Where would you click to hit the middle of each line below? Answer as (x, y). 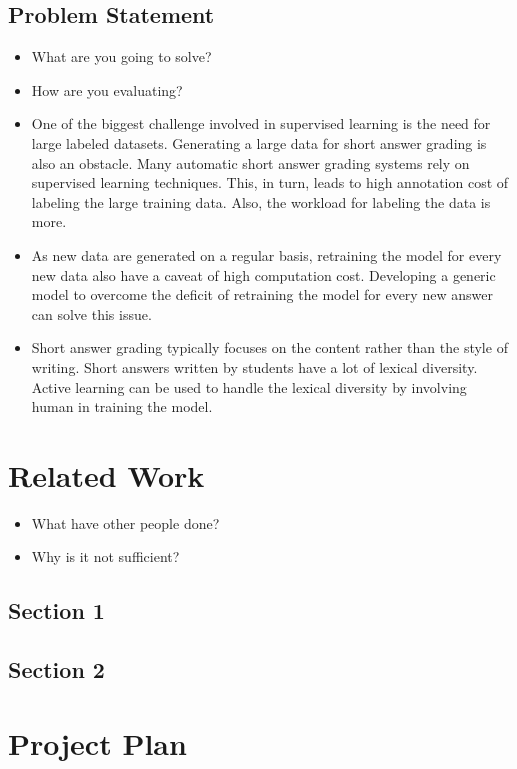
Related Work (106, 474)
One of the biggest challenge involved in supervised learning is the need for (261, 123)
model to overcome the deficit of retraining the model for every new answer (262, 294)
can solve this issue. (91, 313)
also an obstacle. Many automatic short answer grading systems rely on (250, 162)
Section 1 (56, 610)
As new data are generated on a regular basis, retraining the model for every (266, 254)
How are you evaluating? (107, 89)
